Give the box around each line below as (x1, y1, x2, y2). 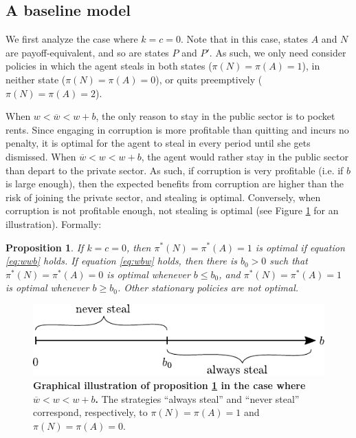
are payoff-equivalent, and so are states (5, 45, 169, 59)
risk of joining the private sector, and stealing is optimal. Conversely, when (5, 189, 321, 204)
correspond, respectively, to (33, 405, 148, 419)
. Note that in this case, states (181, 32, 309, 46)
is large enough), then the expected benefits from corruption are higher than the (5, 176, 344, 191)
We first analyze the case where (5, 32, 138, 46)
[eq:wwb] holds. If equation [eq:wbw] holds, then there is (5, 253, 237, 268)
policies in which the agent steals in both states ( (5, 59, 212, 73)
